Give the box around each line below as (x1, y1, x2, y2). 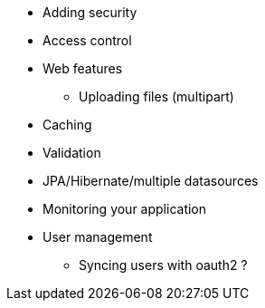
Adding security (43, 5, 137, 20)
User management (43, 229, 153, 245)
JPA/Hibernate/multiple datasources (43, 173, 259, 188)
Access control (43, 33, 132, 48)
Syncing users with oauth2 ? (79, 257, 248, 273)
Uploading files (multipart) (79, 89, 234, 104)
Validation (43, 145, 101, 160)
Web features (43, 61, 123, 76)
